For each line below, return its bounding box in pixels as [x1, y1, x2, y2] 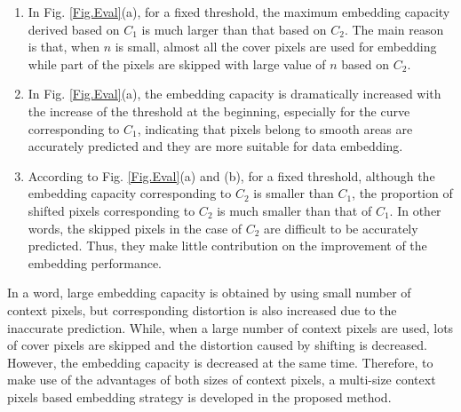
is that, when [28, 37, 99, 56]
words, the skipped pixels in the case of [28, 218, 242, 237]
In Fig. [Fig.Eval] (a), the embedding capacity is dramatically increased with [28, 84, 441, 103]
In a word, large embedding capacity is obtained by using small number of [7, 283, 411, 302]
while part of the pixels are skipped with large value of [28, 54, 326, 73]
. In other [389, 201, 441, 219]
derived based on [28, 20, 120, 38]
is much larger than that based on [141, 20, 327, 38]
